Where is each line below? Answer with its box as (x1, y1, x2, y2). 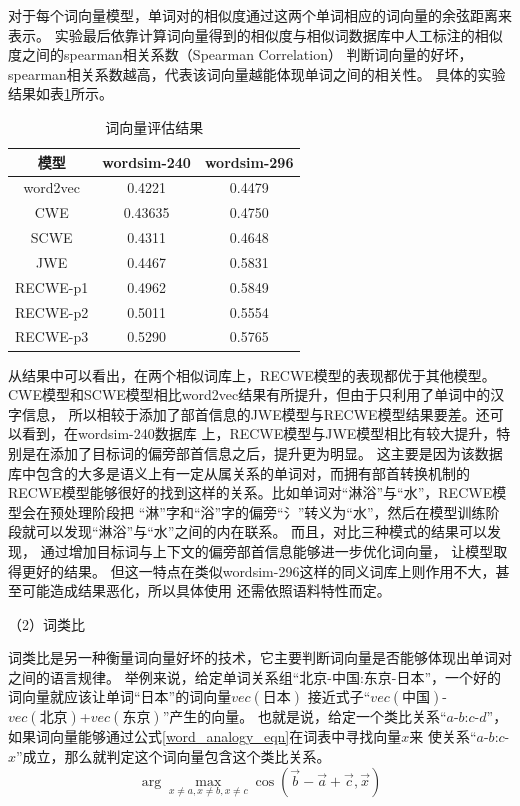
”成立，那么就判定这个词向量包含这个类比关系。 (16, 746, 331, 767)
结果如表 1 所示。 (8, 83, 113, 104)
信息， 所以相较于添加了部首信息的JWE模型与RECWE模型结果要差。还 (21, 403, 490, 424)
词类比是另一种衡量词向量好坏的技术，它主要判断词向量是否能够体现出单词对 (8, 647, 512, 668)
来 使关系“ (409, 726, 477, 747)
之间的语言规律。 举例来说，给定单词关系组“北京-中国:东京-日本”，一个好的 (8, 666, 502, 687)
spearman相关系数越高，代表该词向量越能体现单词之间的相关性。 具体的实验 (8, 63, 506, 84)
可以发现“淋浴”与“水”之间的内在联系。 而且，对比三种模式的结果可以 (35, 521, 488, 542)
